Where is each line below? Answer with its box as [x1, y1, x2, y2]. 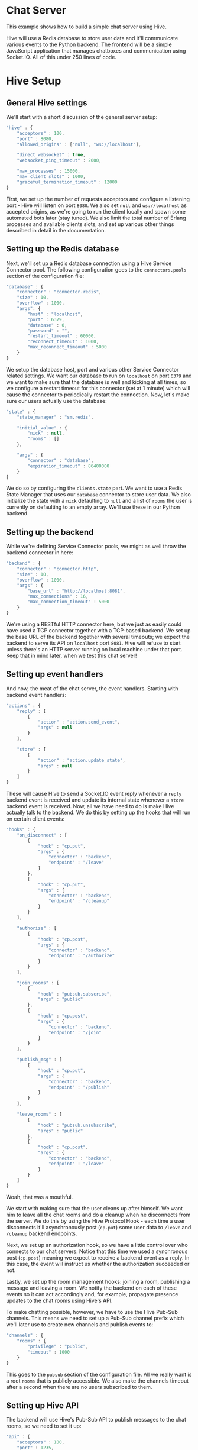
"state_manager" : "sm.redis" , [17, 414, 94, 420]
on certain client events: [6, 815, 65, 822]
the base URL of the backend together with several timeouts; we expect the [6, 633, 190, 640]
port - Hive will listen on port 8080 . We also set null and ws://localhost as [6, 202, 187, 209]
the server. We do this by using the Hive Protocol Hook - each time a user [6, 1218, 185, 1225]
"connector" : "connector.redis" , [17, 289, 102, 295]
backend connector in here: [6, 549, 74, 556]
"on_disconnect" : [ [17, 832, 67, 838]
